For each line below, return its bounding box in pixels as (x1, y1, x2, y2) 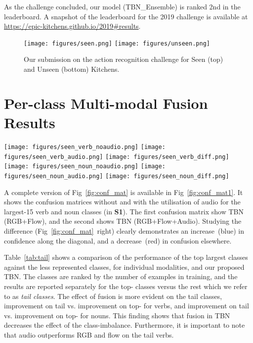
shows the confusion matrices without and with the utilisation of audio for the (4, 196, 241, 207)
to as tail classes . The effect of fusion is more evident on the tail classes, (4, 291, 222, 301)
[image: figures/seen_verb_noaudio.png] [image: (4, 143, 166, 150)
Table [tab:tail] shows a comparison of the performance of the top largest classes (4, 252, 248, 262)
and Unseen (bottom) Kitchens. (24, 64, 120, 74)
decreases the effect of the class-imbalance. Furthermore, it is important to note (4, 320, 245, 330)
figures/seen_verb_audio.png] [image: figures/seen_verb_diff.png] (4, 153, 229, 160)
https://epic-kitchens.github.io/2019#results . (4, 21, 141, 31)
